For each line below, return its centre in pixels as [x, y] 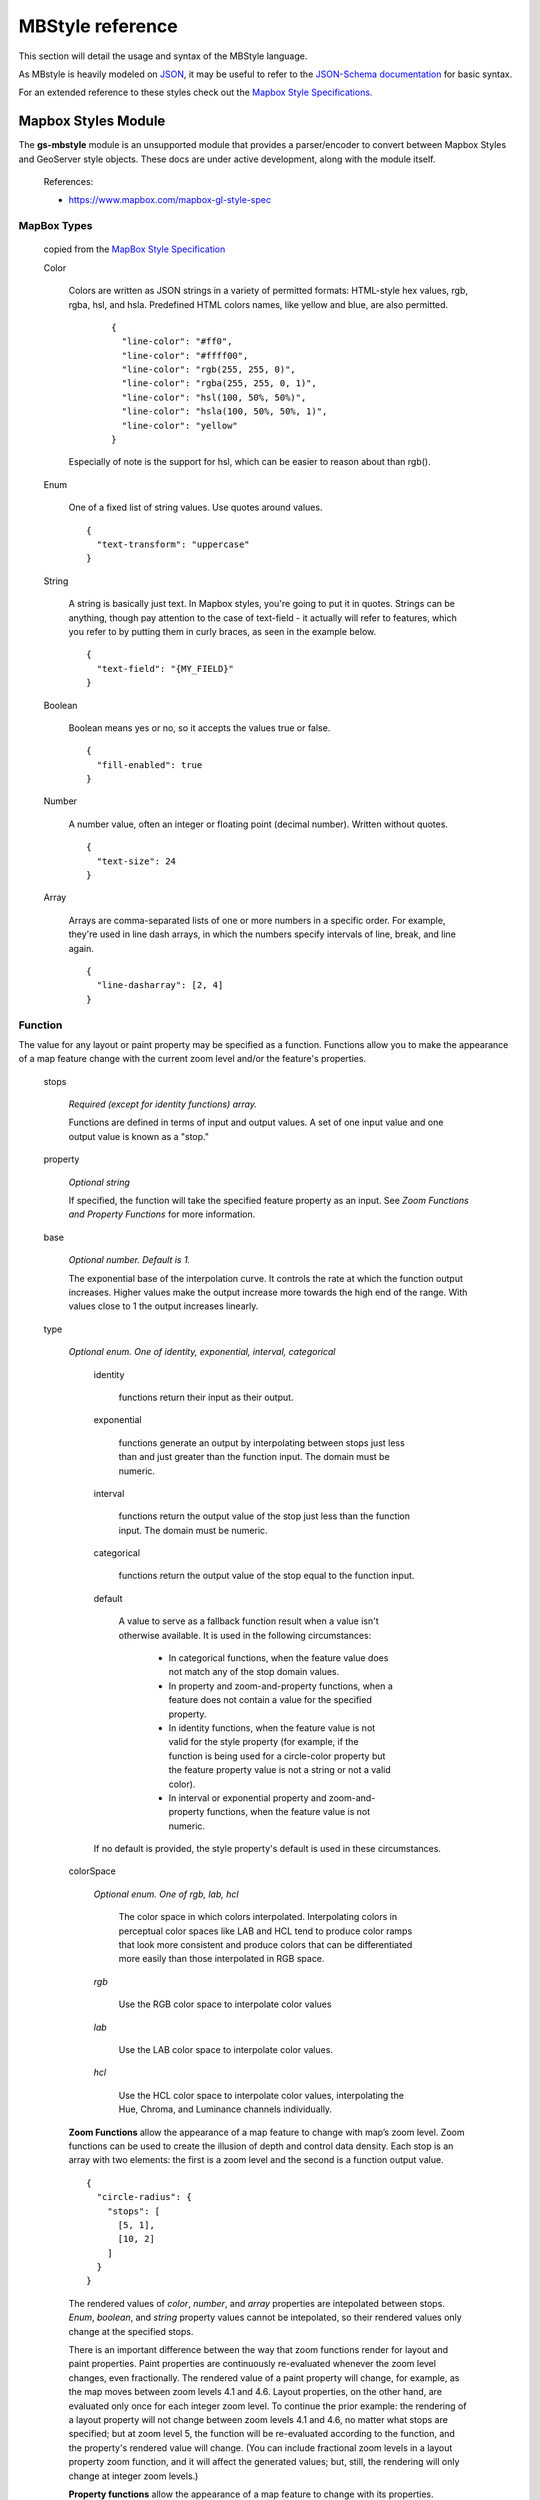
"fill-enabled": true [149, 764]
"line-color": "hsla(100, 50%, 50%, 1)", [224, 411]
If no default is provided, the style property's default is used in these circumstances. [267, 1849]
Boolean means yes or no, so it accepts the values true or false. [199, 727]
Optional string [99, 1182]
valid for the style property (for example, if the [263, 1742]
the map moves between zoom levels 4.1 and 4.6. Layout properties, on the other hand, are [255, 2392]
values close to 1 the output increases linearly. [163, 1306]
